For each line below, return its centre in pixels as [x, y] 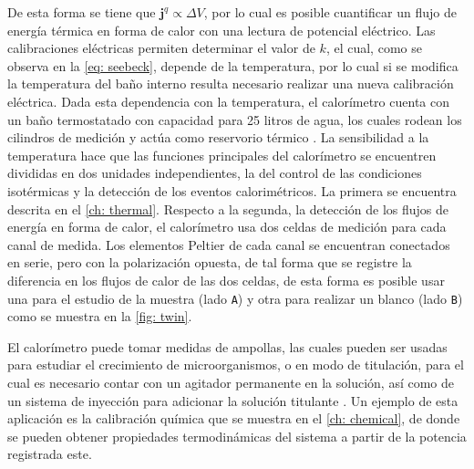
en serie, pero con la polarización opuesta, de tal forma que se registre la [210, 262]
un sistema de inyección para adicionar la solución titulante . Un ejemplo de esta [233, 400]
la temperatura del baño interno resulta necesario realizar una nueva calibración [231, 83]
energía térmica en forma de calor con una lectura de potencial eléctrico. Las [222, 30]
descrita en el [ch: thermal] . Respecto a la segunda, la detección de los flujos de [228, 208]
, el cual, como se [374, 48]
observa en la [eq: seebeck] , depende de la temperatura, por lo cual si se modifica [233, 65]
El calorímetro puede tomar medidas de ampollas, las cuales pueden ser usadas [227, 346]
